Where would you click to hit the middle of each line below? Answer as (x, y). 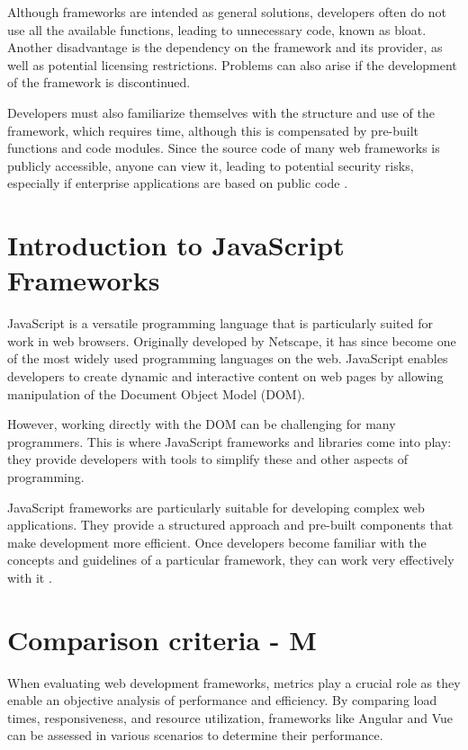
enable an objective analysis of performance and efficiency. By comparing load (222, 700)
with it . (30, 577)
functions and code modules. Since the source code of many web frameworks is (224, 148)
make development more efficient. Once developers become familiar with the (217, 542)
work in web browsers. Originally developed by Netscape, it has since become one (232, 340)
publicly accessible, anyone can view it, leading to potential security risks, (211, 165)
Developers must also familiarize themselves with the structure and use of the (221, 112)
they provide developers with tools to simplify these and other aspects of (208, 459)
